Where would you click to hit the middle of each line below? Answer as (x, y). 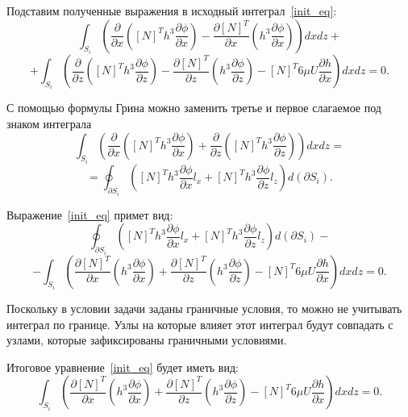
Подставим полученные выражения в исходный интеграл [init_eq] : (172, 10)
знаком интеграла (49, 124)
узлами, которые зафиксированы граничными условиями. (147, 340)
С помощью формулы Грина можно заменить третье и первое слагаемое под (194, 108)
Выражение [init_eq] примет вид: (90, 214)
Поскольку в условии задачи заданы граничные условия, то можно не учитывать (204, 308)
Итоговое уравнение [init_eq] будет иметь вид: (123, 367)
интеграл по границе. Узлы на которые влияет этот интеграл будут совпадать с (200, 324)
